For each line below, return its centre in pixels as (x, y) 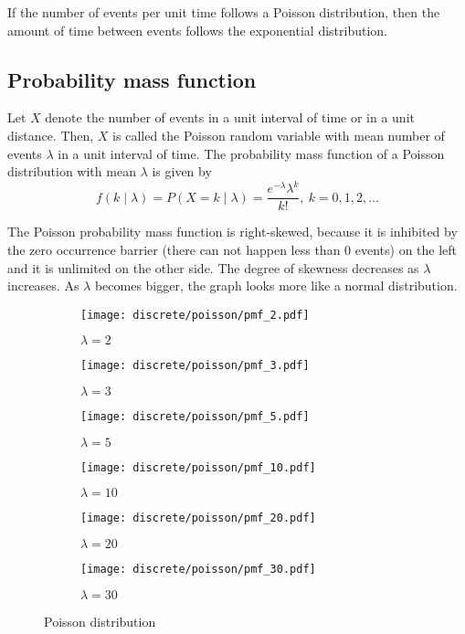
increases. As (43, 285)
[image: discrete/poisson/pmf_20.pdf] (198, 518)
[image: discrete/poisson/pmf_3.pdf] (195, 366)
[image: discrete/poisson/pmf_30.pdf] (198, 569)
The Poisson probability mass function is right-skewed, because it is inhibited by (232, 232)
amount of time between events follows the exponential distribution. (197, 30)
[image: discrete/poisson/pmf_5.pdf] (195, 417)
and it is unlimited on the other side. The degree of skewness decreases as (213, 267)
